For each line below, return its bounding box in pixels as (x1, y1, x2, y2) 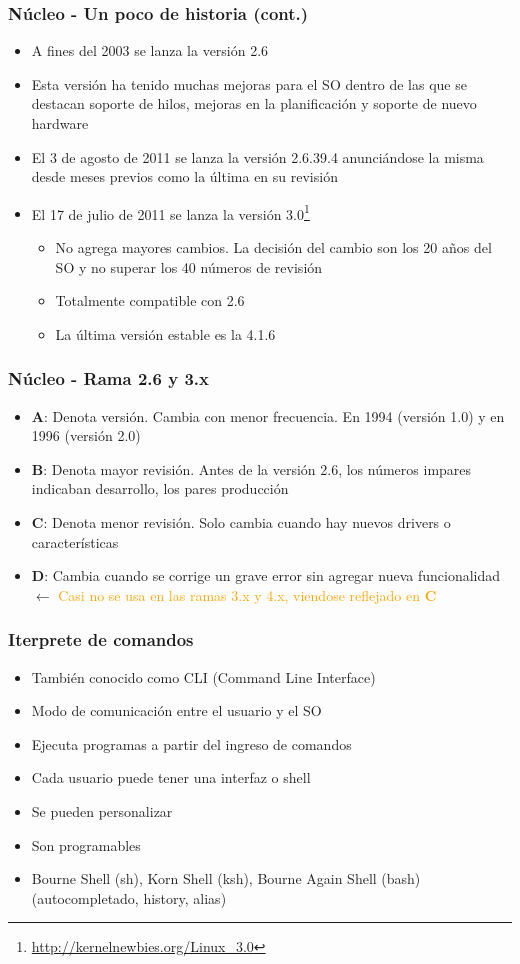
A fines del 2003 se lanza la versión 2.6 (31, 40, 269, 61)
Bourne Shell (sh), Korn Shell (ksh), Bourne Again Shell (31, 868, 377, 889)
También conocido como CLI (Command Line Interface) (31, 666, 376, 687)
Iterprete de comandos (8, 627, 194, 652)
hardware (31, 113, 89, 133)
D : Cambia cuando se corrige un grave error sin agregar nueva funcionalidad (31, 565, 501, 586)
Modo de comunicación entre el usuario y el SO (31, 700, 322, 721)
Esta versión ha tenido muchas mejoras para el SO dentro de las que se (31, 73, 467, 94)
